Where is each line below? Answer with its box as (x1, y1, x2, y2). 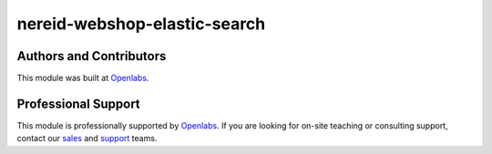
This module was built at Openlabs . (16, 73, 149, 84)
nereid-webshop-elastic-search (16, 14, 266, 34)
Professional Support (16, 96, 140, 111)
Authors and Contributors (16, 48, 167, 64)
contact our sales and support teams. (16, 133, 158, 144)
